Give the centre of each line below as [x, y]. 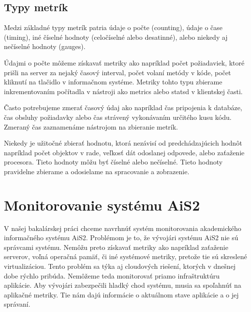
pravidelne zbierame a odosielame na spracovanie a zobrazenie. [97, 171]
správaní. [17, 304]
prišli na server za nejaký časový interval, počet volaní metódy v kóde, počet [118, 72]
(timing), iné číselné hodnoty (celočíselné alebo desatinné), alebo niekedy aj [116, 37]
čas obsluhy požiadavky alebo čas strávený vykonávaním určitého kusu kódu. [118, 117]
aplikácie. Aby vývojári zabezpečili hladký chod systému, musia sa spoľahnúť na [123, 285]
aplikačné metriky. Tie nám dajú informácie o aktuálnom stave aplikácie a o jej [121, 294]
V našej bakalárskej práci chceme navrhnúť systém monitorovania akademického [123, 228]
